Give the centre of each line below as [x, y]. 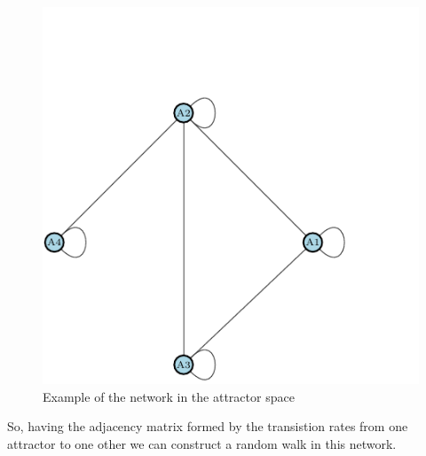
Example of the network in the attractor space [169, 396]
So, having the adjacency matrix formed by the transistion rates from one [208, 426]
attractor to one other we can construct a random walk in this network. [202, 443]
